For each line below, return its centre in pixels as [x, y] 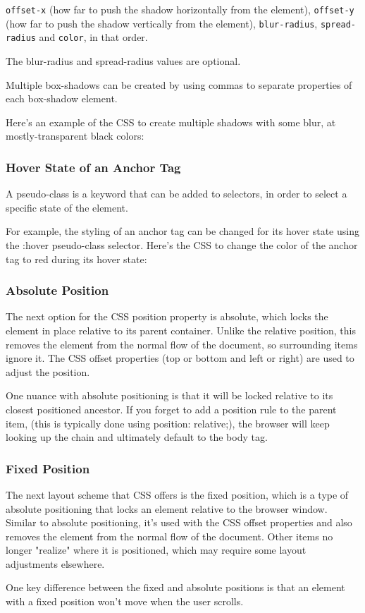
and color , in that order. [93, 37]
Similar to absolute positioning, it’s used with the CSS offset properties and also [179, 522]
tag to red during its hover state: [76, 259]
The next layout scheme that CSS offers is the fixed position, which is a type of [177, 494]
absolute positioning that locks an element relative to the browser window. [167, 508]
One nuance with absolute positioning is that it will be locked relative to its [169, 395]
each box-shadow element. [62, 98]
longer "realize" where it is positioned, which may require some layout [156, 550]
